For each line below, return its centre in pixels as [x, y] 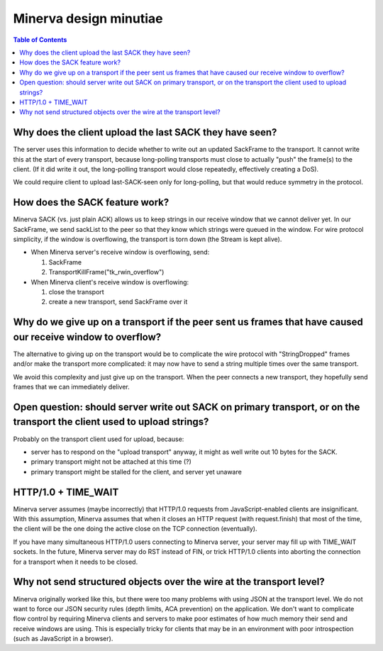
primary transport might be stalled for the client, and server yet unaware [137, 472]
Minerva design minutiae [88, 18]
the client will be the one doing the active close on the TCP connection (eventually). [135, 529]
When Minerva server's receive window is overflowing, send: [120, 252]
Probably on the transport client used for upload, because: [99, 439]
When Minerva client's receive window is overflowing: [110, 282]
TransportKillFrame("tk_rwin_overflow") [106, 272]
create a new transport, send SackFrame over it [118, 302]
